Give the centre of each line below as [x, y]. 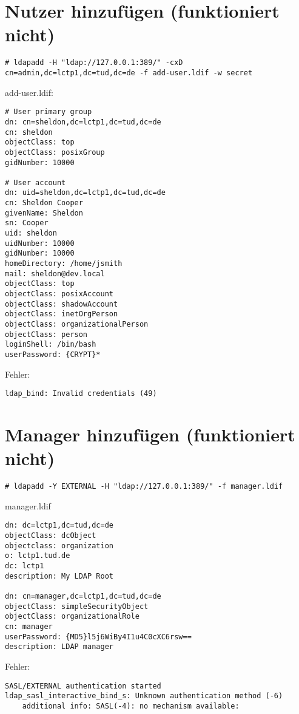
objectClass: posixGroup [55, 152]
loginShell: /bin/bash [51, 345]
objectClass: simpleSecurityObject [77, 606]
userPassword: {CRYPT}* [53, 354]
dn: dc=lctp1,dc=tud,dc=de [59, 525]
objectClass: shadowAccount [62, 304]
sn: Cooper [27, 223]
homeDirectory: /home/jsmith [64, 264]
